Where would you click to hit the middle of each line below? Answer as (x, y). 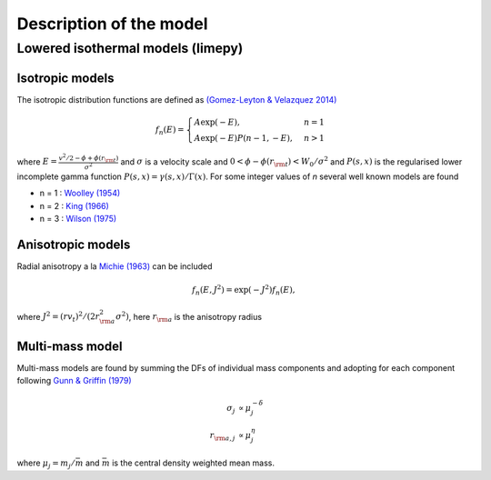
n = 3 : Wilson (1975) (78, 218)
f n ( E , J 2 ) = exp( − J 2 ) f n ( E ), (244, 290)
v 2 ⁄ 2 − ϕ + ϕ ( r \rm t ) (89, 158)
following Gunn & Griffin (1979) (74, 381)
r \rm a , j (222, 436)
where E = (37, 161)
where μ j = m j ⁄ (45, 464)
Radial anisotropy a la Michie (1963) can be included (115, 266)
